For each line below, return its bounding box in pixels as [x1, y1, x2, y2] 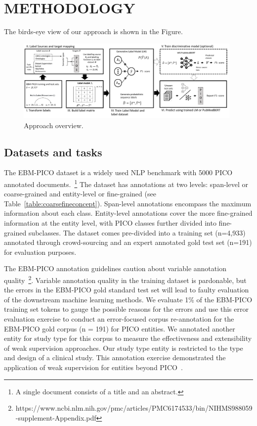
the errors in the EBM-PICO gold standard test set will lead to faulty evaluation [4, 284, 249, 295]
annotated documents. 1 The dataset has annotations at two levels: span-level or [4, 178, 248, 189]
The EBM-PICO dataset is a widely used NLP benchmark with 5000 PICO [4, 167, 233, 178]
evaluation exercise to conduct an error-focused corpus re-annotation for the [4, 314, 234, 324]
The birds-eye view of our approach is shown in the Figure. [4, 26, 183, 37]
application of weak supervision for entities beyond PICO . [4, 362, 183, 373]
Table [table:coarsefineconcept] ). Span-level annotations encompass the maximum [4, 198, 252, 208]
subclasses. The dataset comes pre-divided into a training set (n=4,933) [28, 227, 246, 237]
